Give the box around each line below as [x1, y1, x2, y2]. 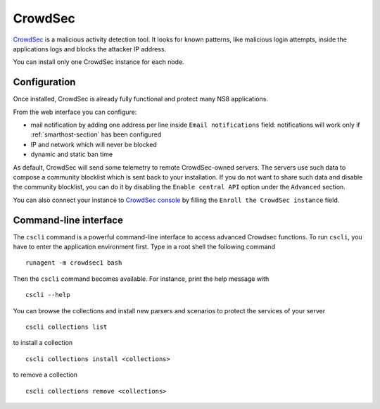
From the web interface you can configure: [13, 108, 137, 116]
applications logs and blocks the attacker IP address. [13, 44, 167, 53]
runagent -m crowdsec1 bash [25, 259, 122, 267]
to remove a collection [13, 370, 77, 379]
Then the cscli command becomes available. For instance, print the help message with [13, 275, 270, 283]
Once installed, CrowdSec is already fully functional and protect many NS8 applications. [13, 95, 269, 103]
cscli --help [25, 291, 70, 299]
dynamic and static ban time [30, 150, 113, 158]
